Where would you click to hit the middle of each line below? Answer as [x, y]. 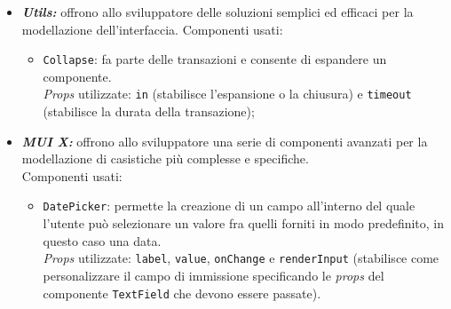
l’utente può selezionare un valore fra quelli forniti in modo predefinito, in [244, 223]
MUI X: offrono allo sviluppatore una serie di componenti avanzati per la [225, 141]
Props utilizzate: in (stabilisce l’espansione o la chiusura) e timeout [227, 94]
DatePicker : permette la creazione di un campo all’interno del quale [229, 206]
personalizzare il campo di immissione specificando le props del [214, 275]
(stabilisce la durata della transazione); [149, 111]
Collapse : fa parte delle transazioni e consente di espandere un [215, 59]
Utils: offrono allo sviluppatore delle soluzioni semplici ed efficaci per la [218, 12]
